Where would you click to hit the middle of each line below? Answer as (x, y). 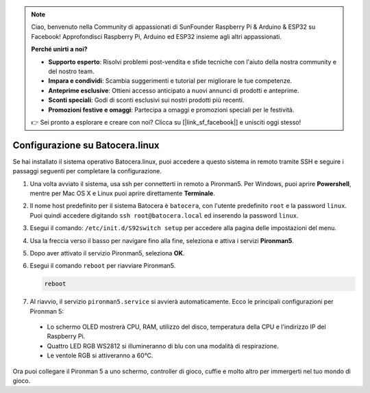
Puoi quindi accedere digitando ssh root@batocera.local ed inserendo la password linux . (164, 215)
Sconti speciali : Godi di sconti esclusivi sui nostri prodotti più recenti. (146, 100)
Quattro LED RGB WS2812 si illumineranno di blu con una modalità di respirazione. (163, 346)
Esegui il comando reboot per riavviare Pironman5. (103, 266)
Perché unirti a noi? (60, 49)
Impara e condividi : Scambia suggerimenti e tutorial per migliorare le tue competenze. (170, 81)
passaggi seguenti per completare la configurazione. (87, 171)
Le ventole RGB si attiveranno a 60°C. (100, 355)
